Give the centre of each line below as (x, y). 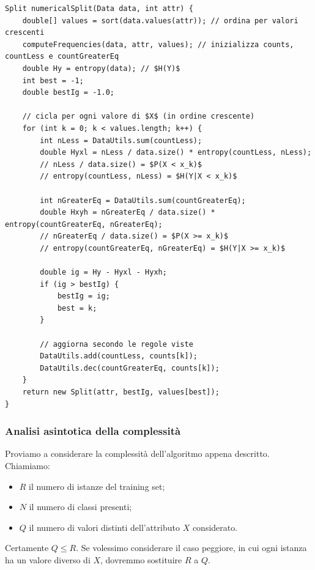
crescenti (25, 33)
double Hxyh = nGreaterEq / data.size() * (128, 213)
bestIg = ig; (83, 296)
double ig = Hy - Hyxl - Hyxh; (103, 272)
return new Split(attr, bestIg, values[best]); (121, 392)
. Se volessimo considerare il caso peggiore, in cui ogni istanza (191, 548)
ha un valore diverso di (48, 559)
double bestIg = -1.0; (68, 93)
